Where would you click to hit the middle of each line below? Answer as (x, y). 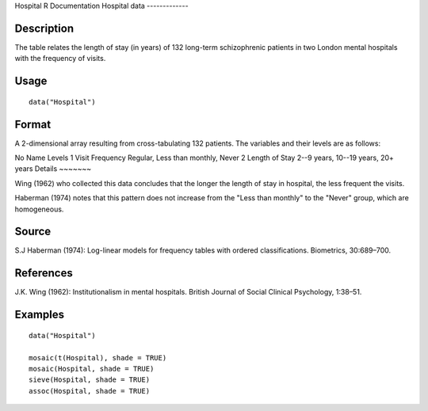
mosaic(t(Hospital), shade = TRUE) (98, 358)
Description (44, 28)
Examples (40, 315)
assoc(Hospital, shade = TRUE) (90, 391)
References (44, 273)
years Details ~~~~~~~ (53, 169)
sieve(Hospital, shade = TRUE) (90, 380)
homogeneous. (39, 209)
